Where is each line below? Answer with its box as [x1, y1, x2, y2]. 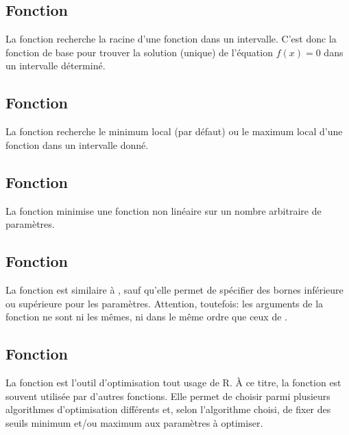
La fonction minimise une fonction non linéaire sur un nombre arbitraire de [5, 203, 322, 217]
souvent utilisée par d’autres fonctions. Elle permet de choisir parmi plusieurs [5, 388, 330, 403]
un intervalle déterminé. [5, 58, 106, 73]
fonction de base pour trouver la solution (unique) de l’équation [5, 45, 273, 59]
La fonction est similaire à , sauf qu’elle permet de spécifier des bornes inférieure [5, 282, 344, 296]
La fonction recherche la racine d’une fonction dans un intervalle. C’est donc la [5, 32, 337, 46]
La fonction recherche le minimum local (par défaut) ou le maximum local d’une [5, 124, 343, 139]
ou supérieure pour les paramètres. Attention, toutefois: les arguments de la [5, 296, 324, 310]
